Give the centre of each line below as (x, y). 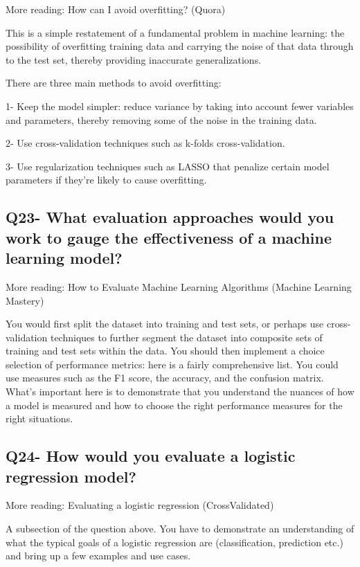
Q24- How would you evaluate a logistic (151, 456)
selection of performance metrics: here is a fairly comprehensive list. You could (172, 364)
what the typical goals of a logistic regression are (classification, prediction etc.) (174, 542)
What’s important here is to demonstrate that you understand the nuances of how (180, 391)
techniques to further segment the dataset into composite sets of (186, 337)
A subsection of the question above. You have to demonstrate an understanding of (180, 529)
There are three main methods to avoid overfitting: (114, 83)
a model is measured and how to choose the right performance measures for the (174, 405)
